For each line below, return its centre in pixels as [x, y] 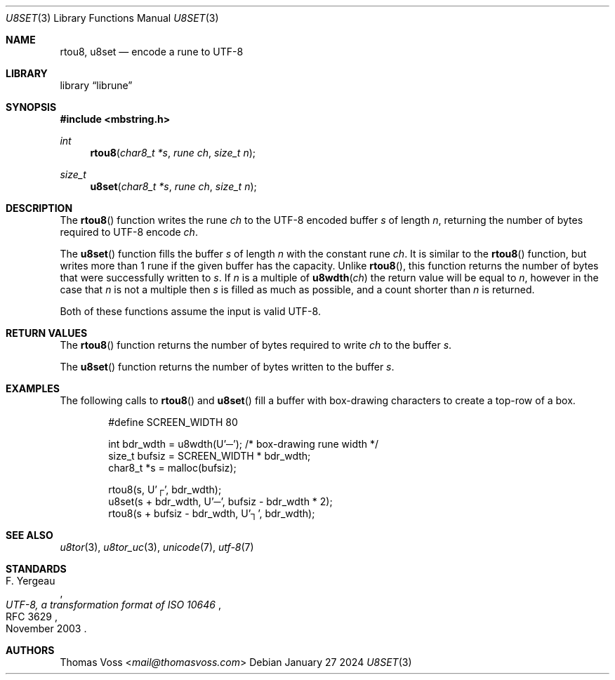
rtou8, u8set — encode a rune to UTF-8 [152, 52]
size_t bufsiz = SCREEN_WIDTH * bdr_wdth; [210, 456]
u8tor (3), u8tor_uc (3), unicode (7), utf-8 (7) [157, 547]
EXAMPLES [33, 388]
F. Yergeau [31, 581]
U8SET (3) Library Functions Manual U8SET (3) [112, 18]
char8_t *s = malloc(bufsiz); [172, 468]
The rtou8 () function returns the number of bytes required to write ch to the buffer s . [256, 345]
